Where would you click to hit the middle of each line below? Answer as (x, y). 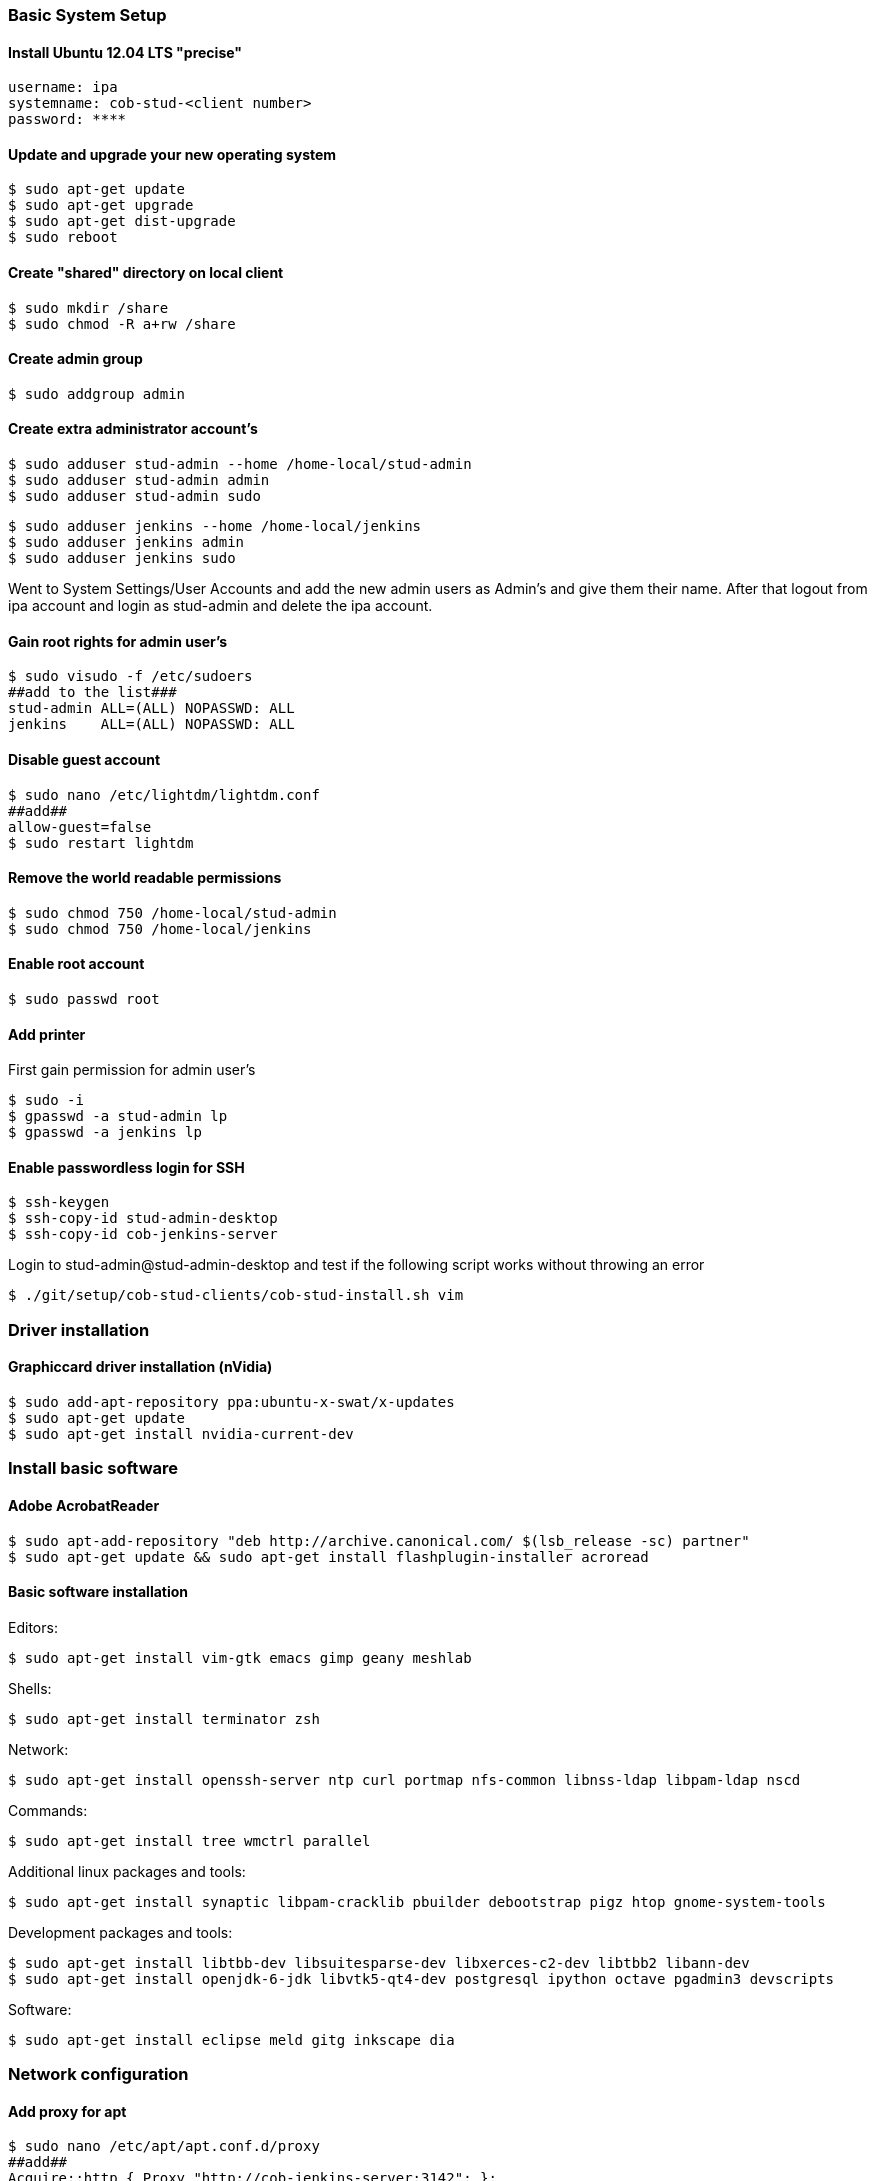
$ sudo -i (46, 1100)
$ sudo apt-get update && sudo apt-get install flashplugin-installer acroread (328, 1556)
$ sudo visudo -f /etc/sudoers (130, 676)
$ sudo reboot (63, 237)
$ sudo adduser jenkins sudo (122, 558)
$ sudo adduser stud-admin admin (139, 480)
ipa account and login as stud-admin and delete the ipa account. (220, 606)
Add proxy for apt (67, 2111)
